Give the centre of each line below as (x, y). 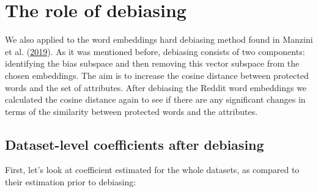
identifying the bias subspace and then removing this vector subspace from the (152, 63)
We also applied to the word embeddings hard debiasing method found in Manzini (159, 39)
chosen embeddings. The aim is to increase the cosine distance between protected (157, 75)
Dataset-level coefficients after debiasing (135, 144)
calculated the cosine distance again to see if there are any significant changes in (155, 99)
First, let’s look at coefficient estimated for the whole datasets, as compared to (152, 170)
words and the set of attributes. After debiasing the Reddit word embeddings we (156, 87)
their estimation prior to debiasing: (71, 182)
